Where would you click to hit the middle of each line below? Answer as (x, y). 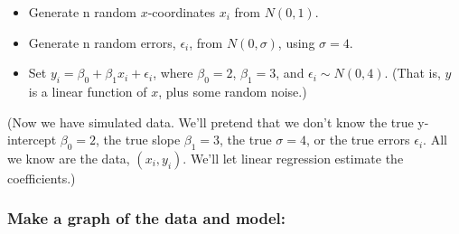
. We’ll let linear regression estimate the (293, 158)
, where (173, 73)
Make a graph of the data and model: (147, 218)
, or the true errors (358, 140)
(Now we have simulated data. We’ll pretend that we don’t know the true (211, 122)
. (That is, (412, 73)
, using (296, 42)
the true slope (142, 140)
